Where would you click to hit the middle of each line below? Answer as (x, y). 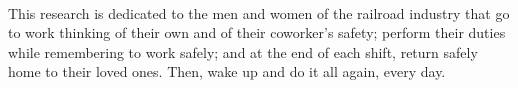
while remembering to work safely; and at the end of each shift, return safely (243, 51)
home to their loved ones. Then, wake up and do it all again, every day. (227, 71)
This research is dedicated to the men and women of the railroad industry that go (259, 12)
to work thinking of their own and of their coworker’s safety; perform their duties (257, 32)
